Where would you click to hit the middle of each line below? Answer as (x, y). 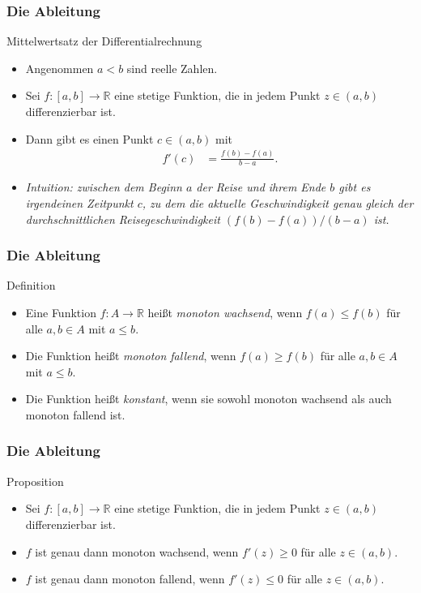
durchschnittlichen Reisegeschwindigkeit (123, 219)
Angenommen (60, 68)
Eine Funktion (61, 312)
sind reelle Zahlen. (172, 68)
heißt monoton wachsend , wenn (225, 312)
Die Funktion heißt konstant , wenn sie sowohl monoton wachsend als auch (208, 399)
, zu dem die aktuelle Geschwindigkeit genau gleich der (278, 202)
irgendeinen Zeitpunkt (79, 202)
